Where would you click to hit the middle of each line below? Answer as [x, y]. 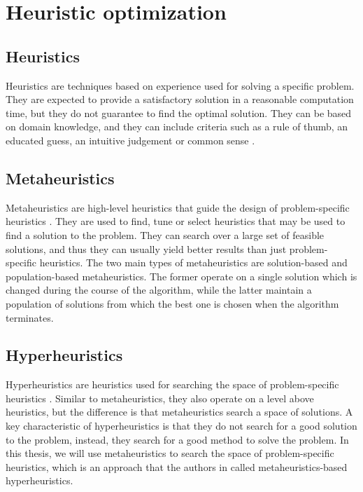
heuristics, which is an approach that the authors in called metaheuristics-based [177, 466]
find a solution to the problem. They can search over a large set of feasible [165, 234]
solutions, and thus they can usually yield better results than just [146, 248]
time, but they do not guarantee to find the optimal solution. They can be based [179, 112]
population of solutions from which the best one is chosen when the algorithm [172, 303]
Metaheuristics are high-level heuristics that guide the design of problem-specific [178, 207]
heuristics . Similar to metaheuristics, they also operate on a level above [160, 398]
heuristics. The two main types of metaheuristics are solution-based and [193, 262]
